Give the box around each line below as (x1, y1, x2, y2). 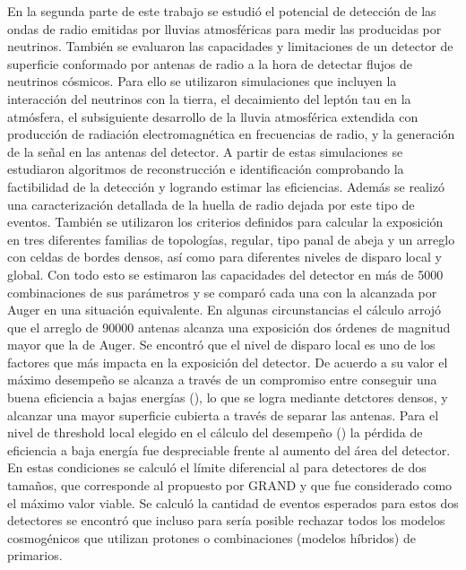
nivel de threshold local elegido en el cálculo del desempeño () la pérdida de (7, 423, 423, 442)
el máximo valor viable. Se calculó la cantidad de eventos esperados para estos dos (7, 493, 459, 512)
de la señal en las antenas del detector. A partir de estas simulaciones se (7, 142, 403, 160)
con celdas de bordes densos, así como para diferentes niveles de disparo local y (7, 247, 442, 266)
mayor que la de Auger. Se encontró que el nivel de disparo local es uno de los (7, 335, 436, 354)
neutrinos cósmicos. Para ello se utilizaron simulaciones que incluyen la (7, 72, 397, 91)
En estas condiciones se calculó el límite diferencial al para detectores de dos (7, 458, 427, 477)
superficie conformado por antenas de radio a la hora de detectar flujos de (7, 54, 412, 73)
